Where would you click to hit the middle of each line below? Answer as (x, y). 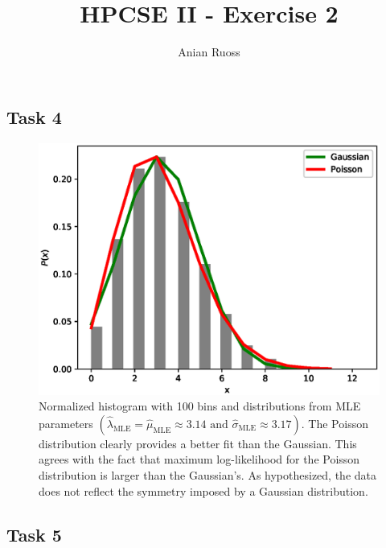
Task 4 (34, 116)
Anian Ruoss (209, 52)
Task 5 (34, 534)
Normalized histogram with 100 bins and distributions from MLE (200, 406)
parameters (66, 423)
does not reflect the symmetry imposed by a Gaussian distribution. (203, 490)
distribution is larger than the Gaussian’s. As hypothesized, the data (208, 474)
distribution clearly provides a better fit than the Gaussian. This (198, 443)
